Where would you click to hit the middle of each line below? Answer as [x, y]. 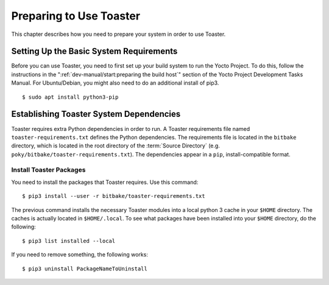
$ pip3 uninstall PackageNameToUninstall [85, 269]
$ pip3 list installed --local [69, 241]
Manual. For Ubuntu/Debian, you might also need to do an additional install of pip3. [115, 83]
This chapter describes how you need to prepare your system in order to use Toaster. [119, 34]
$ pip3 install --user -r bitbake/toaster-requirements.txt [114, 196]
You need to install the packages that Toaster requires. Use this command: [105, 182]
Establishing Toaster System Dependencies [96, 114]
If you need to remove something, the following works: [80, 255]
